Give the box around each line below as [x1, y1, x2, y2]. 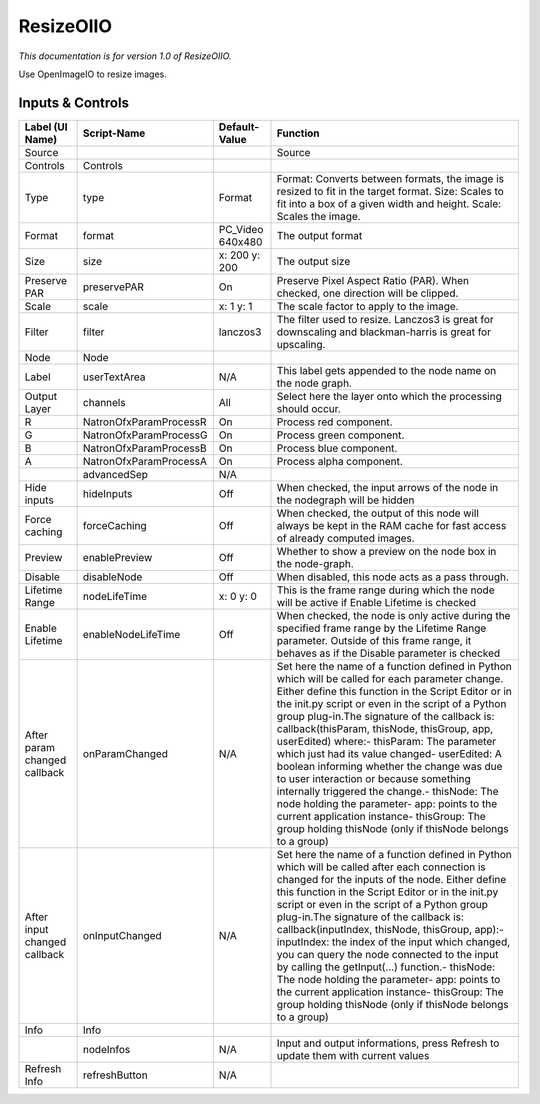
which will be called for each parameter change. [276, 671, 504, 685]
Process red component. [276, 415, 394, 429]
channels [82, 395, 126, 409]
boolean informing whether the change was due [276, 759, 503, 773]
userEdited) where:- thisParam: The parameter [276, 734, 497, 748]
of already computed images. [276, 531, 415, 545]
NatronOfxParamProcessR [82, 415, 207, 429]
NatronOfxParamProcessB [82, 441, 207, 455]
